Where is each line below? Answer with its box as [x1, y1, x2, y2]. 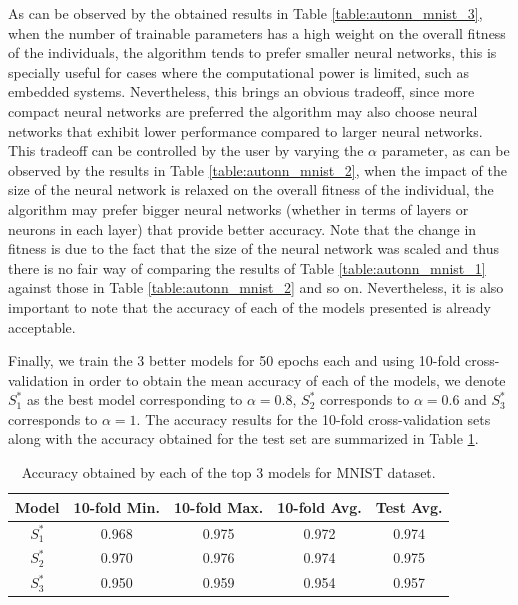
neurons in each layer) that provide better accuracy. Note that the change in [8, 218, 477, 239]
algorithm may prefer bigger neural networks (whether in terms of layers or [8, 198, 469, 219]
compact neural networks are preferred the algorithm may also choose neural [8, 100, 478, 121]
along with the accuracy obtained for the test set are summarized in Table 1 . [8, 428, 479, 449]
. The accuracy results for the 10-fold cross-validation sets [136, 408, 491, 429]
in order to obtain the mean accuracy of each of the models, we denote [72, 369, 506, 390]
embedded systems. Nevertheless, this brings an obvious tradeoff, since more [8, 81, 475, 102]
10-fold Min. [73, 496, 160, 517]
